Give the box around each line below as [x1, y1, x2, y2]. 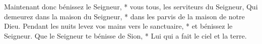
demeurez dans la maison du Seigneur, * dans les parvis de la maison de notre [4, 11, 245, 21]
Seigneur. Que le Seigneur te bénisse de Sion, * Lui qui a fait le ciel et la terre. [4, 30, 247, 41]
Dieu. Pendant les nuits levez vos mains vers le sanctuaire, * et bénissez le [4, 21, 233, 31]
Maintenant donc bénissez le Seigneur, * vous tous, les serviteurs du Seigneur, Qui [4, 1, 258, 11]
